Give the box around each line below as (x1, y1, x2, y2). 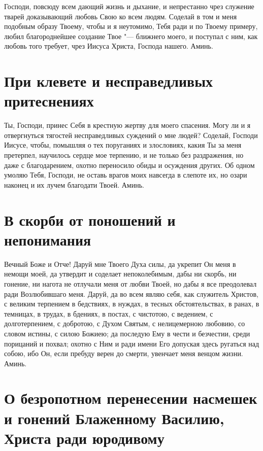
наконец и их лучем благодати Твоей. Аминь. (4, 179, 144, 190)
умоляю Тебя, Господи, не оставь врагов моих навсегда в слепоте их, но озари (4, 169, 247, 180)
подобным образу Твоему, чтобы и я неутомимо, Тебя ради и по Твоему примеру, (4, 21, 258, 31)
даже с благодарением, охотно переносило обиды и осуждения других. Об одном (4, 159, 255, 170)
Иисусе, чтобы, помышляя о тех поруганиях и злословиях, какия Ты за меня (4, 140, 242, 150)
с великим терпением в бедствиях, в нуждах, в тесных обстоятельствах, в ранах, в (4, 298, 259, 309)
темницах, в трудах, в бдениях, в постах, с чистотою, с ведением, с (4, 308, 213, 319)
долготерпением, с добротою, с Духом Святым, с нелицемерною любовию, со (4, 318, 245, 329)
